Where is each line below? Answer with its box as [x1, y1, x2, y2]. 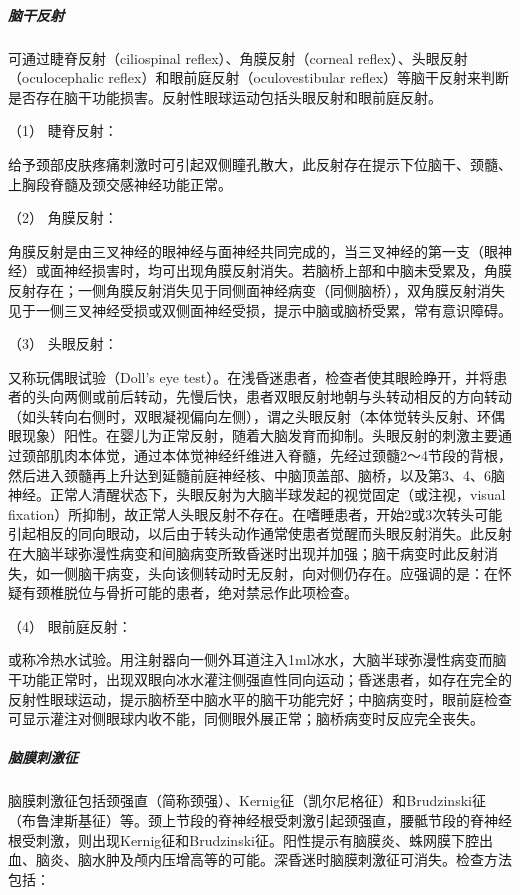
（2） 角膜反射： [8, 207, 118, 228]
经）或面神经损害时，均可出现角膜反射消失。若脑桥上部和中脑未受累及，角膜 [8, 260, 512, 281]
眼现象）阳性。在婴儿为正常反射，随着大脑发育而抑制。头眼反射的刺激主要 [8, 425, 498, 446]
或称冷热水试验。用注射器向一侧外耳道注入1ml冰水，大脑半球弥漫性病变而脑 [8, 649, 507, 670]
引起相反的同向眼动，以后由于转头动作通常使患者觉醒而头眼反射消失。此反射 [8, 523, 512, 544]
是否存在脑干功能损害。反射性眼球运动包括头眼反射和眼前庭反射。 [8, 86, 442, 107]
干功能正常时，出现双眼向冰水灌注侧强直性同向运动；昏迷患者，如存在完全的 [8, 669, 512, 689]
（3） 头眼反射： [8, 333, 118, 354]
